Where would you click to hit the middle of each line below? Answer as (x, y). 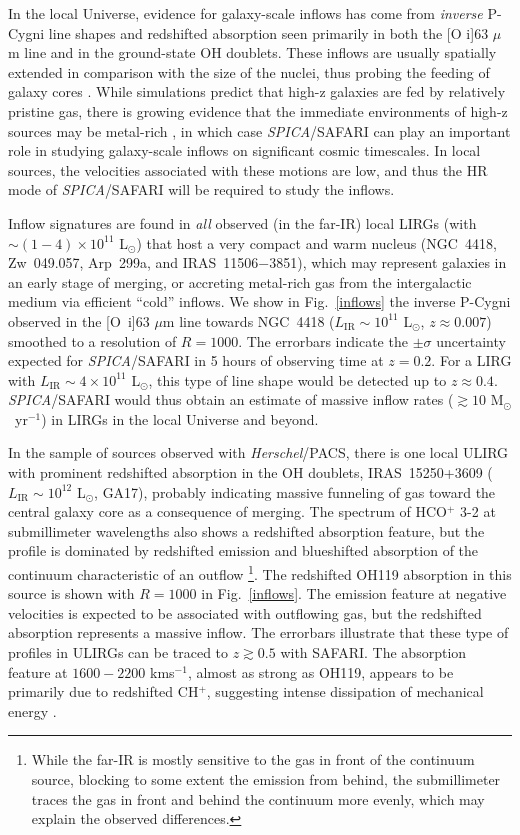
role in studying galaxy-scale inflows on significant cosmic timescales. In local (244, 150)
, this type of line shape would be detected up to (297, 379)
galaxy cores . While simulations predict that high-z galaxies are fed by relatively (257, 91)
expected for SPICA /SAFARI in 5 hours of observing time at (196, 360)
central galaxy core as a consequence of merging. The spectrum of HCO (227, 511)
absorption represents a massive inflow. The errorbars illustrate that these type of (258, 632)
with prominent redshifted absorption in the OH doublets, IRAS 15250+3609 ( (250, 472)
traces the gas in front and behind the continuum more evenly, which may (258, 798)
